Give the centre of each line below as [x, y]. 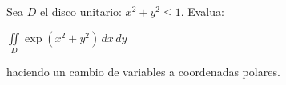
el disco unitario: [81, 11]
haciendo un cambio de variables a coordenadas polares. [143, 71]
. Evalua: [202, 11]
